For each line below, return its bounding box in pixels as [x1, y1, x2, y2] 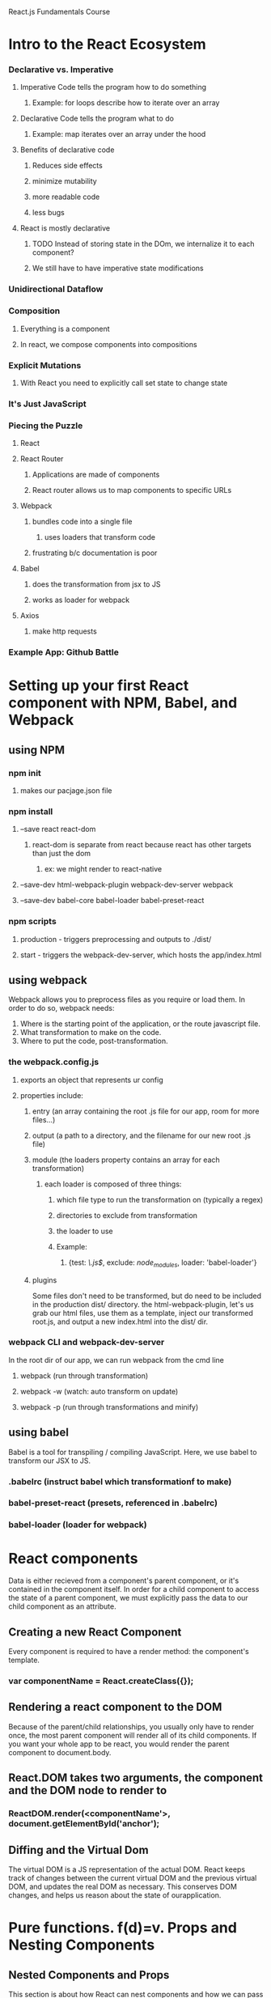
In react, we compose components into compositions [19, 339, 197, 349]
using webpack [8, 974, 87, 986]
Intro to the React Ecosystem [8, 36, 206, 53]
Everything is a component [19, 324, 110, 333]
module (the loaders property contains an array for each [32, 1155, 220, 1164]
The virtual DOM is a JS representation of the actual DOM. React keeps [8, 1864, 245, 1874]
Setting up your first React [8, 677, 189, 695]
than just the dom [32, 849, 91, 859]
